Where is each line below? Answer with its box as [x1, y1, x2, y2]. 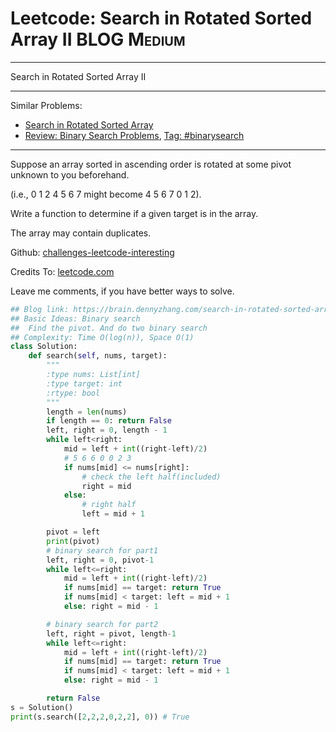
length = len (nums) [46, 407, 128, 417]
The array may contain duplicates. [10, 227, 152, 239]
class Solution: [10, 342, 78, 352]
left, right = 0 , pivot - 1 [46, 555, 155, 565]
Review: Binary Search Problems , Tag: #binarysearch [24, 129, 245, 141]
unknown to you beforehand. [10, 168, 130, 181]
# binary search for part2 [46, 619, 159, 629]
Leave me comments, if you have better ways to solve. [10, 285, 235, 297]
